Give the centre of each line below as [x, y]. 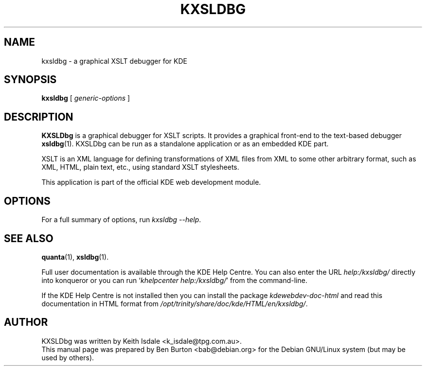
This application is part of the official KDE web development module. [151, 182]
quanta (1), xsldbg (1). [75, 257]
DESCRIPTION [39, 117]
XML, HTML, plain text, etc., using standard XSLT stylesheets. [140, 167]
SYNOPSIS [30, 80]
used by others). [68, 357]
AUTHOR [26, 322]
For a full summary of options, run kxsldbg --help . [121, 220]
